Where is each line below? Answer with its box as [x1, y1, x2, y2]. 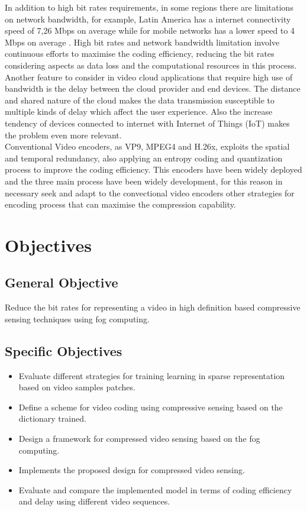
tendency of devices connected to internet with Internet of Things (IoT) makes [5, 117, 290, 129]
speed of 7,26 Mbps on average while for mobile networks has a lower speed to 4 [5, 24, 295, 37]
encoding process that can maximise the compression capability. [5, 198, 236, 211]
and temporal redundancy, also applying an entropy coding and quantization [5, 151, 283, 164]
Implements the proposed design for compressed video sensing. [18, 464, 245, 476]
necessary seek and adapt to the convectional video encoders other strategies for [5, 186, 295, 199]
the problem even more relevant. [5, 128, 122, 141]
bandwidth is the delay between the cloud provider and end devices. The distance [5, 82, 300, 95]
